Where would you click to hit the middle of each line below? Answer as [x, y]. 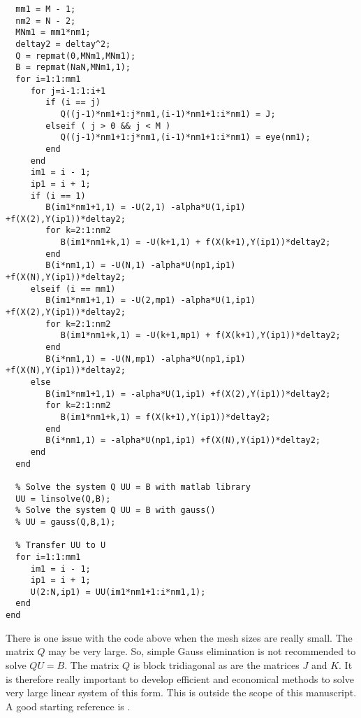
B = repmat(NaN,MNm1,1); [73, 68]
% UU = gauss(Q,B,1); [66, 522]
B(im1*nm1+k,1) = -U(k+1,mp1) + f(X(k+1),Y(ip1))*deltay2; [200, 336]
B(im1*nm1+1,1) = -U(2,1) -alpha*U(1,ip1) [146, 207]
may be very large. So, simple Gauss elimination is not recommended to [202, 651]
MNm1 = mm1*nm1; [53, 33]
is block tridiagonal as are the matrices [216, 664]
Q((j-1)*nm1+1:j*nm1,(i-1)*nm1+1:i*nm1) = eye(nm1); [185, 138]
